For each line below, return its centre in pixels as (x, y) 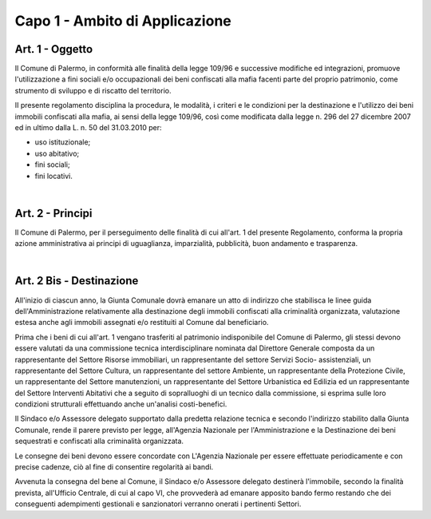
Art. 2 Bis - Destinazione (77, 281)
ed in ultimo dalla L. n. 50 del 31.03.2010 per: (89, 128)
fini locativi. (54, 176)
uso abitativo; (57, 153)
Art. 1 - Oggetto (54, 49)
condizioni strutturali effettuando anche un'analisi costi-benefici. (121, 404)
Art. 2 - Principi (53, 213)
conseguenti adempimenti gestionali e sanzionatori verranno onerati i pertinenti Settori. (158, 504)
